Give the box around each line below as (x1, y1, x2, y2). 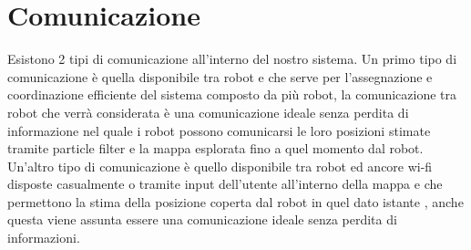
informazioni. (7, 228, 80, 247)
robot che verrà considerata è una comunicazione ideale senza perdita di (7, 102, 409, 121)
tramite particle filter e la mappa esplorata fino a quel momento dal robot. (7, 139, 424, 158)
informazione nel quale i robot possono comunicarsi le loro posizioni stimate (7, 120, 431, 140)
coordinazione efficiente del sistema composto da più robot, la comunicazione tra (7, 85, 457, 104)
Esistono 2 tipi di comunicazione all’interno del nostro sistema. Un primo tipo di (7, 49, 457, 68)
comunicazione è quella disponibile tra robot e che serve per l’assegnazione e (7, 67, 433, 86)
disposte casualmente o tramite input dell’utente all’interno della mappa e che (7, 174, 443, 193)
